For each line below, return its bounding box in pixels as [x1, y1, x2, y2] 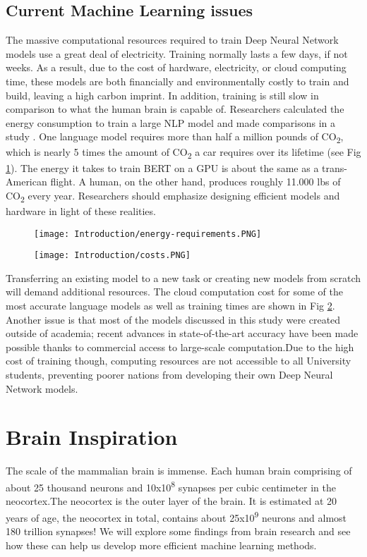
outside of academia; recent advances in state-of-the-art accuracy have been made [6, 326, 359, 341]
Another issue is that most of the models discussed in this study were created [6, 312, 341, 326]
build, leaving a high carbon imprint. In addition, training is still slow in [6, 87, 319, 102]
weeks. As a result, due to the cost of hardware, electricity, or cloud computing [6, 60, 347, 75]
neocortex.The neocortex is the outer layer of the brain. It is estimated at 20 [6, 494, 337, 508]
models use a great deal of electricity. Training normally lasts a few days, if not [6, 46, 348, 61]
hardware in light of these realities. [6, 203, 156, 218]
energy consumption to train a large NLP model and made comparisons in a [6, 115, 336, 130]
